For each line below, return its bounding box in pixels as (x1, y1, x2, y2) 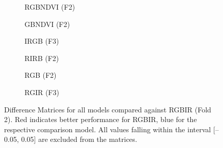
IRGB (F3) (24, 36, 59, 46)
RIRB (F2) (24, 52, 59, 63)
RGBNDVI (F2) (24, 2, 75, 12)
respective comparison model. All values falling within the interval (4, 124, 211, 134)
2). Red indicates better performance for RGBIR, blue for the (4, 114, 197, 125)
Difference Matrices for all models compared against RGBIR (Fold (4, 104, 211, 114)
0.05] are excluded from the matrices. (21, 134, 137, 144)
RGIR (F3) (24, 86, 59, 97)
